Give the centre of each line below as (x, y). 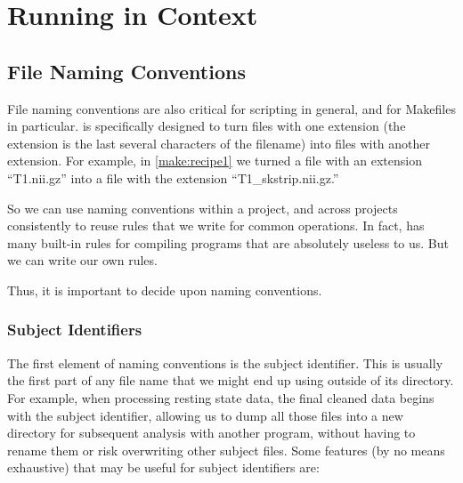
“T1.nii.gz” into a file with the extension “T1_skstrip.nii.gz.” (173, 177)
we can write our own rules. (82, 260)
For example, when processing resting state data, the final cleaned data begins (221, 397)
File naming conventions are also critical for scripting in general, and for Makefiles (231, 108)
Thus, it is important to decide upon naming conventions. (165, 290)
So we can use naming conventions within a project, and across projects (203, 208)
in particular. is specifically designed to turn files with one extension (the (207, 126)
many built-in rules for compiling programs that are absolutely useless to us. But (228, 242)
